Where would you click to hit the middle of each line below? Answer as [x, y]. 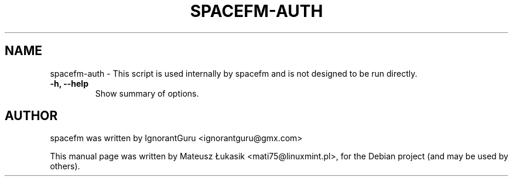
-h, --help [69, 83]
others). [65, 166]
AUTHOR [31, 116]
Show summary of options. [147, 93]
